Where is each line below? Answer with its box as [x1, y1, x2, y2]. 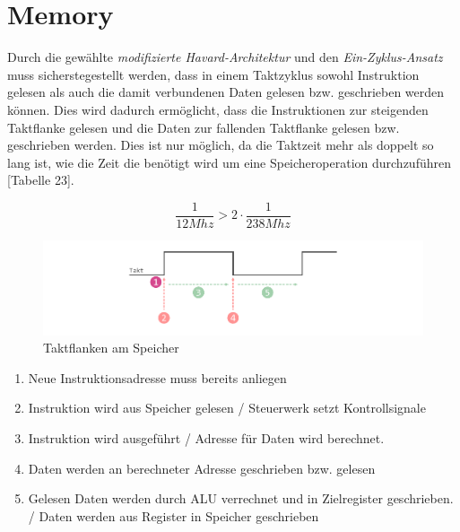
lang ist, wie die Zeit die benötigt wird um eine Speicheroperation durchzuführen [7, 153, 451, 171]
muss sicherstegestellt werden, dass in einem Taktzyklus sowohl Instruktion [7, 65, 420, 83]
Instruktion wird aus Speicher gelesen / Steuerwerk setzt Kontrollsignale [28, 398, 426, 417]
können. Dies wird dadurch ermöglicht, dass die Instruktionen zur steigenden [7, 100, 429, 118]
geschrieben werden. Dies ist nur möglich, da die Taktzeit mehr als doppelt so [7, 135, 434, 154]
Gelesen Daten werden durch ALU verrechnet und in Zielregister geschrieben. [28, 489, 454, 508]
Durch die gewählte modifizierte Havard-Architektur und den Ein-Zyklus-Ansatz [7, 48, 443, 66]
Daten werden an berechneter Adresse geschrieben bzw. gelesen [28, 458, 376, 477]
